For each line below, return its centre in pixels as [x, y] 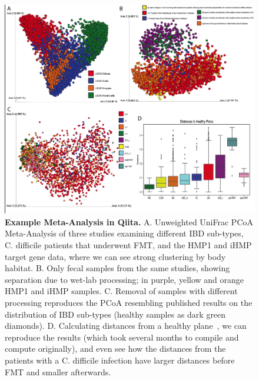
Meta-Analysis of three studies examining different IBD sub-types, [124, 233]
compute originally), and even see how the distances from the [115, 349]
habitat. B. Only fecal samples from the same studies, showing [117, 268]
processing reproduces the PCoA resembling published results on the [129, 303]
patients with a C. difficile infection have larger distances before [120, 360]
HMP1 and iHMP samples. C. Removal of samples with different [121, 291]
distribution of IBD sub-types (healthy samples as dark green [115, 314]
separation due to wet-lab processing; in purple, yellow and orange [124, 279]
